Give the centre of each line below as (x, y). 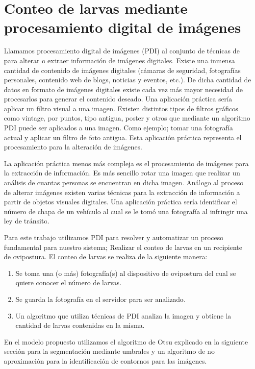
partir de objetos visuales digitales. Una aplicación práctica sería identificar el (121, 202)
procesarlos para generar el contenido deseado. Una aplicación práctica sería (118, 99)
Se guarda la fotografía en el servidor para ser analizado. (100, 299)
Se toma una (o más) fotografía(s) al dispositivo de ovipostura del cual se (126, 273)
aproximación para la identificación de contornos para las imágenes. (105, 360)
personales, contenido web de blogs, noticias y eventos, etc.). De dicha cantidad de (127, 80)
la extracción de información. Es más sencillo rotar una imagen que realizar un (122, 173)
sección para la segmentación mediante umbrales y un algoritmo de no (109, 351)
